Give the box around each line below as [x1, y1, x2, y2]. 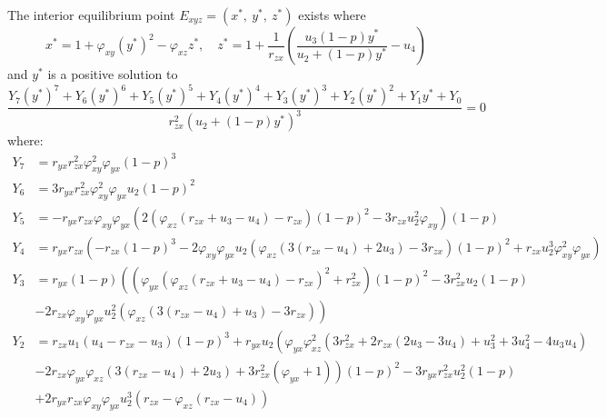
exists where [298, 5, 366, 24]
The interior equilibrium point [7, 5, 175, 24]
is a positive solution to [47, 65, 178, 83]
